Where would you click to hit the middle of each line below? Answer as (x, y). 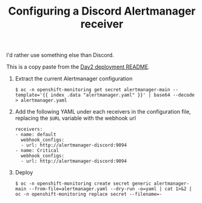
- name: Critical (37, 151)
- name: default (35, 135)
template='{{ (32, 95)
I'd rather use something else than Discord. (60, 55)
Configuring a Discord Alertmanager (102, 11)
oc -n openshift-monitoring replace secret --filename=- (89, 194)
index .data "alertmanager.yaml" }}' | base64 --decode (123, 95)
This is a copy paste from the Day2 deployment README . (78, 67)
